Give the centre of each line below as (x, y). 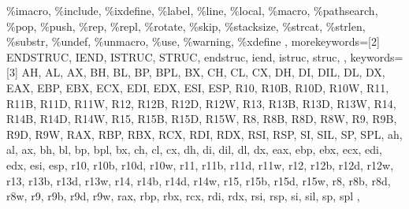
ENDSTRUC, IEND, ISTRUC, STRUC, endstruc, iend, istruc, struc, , (177, 56)
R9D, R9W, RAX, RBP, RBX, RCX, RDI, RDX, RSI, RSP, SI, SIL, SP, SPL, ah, (204, 134)
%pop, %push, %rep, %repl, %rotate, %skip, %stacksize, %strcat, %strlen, (186, 26)
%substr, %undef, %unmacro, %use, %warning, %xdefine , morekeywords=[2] (193, 41)
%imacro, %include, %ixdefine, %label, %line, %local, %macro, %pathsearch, (192, 10)
